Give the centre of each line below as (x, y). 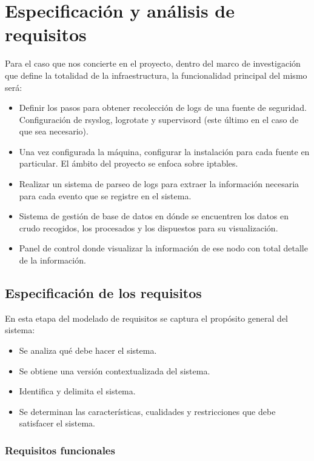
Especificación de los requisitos (103, 293)
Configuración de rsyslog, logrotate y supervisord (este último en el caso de (159, 119)
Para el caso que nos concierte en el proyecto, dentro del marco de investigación (153, 63)
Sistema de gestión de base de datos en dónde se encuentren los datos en (154, 216)
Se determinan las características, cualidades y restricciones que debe (147, 411)
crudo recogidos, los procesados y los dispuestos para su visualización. (149, 227)
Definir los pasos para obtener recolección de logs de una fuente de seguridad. (163, 108)
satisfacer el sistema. (57, 423)
